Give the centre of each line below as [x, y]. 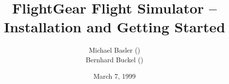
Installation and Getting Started [114, 27]
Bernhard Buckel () [114, 59]
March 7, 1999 [114, 76]
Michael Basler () [114, 50]
